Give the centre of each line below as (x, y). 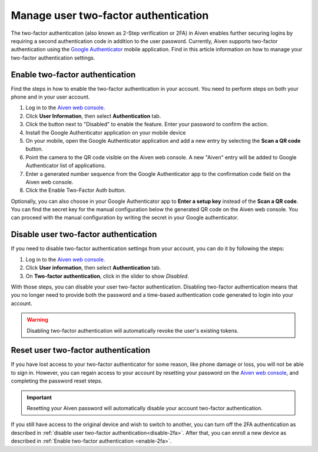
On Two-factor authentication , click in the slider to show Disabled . (107, 276)
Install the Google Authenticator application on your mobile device (106, 132)
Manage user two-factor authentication (110, 15)
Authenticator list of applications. (66, 166)
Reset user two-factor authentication (80, 350)
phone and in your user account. (50, 97)
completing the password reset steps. (57, 381)
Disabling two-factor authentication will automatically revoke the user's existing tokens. (132, 330)
